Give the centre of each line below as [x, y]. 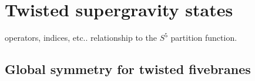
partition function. [204, 38]
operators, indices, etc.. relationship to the [81, 38]
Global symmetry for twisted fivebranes [128, 69]
